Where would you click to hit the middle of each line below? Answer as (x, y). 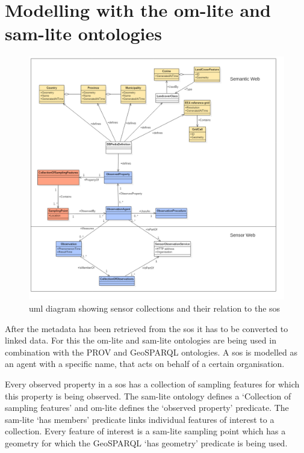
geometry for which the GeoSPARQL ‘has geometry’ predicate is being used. (146, 442)
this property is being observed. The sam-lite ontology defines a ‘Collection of (148, 396)
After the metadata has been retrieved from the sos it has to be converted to (147, 328)
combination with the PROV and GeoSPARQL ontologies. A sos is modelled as (151, 352)
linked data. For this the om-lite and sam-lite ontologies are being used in (141, 340)
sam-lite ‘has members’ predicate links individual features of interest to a (140, 419)
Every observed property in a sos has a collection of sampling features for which (152, 384)
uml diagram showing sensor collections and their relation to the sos (155, 308)
